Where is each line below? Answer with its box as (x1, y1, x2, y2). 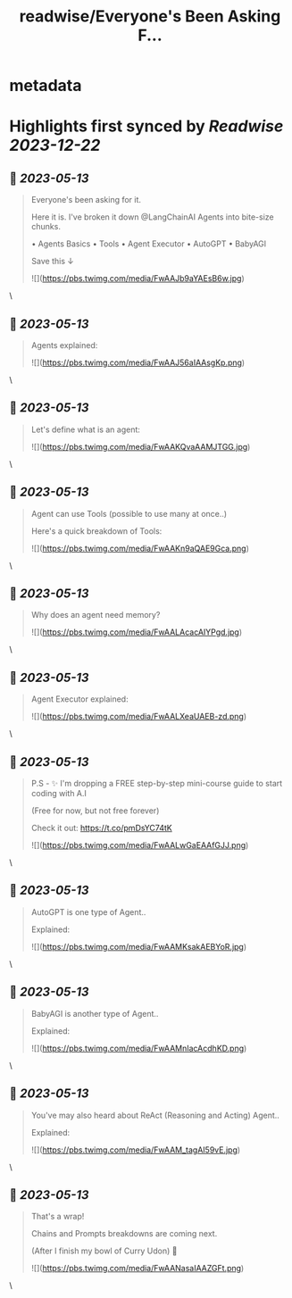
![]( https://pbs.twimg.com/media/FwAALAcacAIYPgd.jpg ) (30, 627, 243, 637)
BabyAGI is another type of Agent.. (30, 1008, 159, 1019)
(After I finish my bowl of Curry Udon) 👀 (30, 1245, 178, 1256)
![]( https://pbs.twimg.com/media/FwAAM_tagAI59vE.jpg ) (30, 1144, 241, 1155)
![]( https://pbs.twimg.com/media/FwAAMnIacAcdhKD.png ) (30, 1043, 247, 1053)
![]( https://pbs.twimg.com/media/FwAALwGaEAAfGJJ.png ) (30, 840, 249, 851)
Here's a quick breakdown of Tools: (30, 525, 163, 537)
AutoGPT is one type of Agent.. (30, 906, 146, 917)
